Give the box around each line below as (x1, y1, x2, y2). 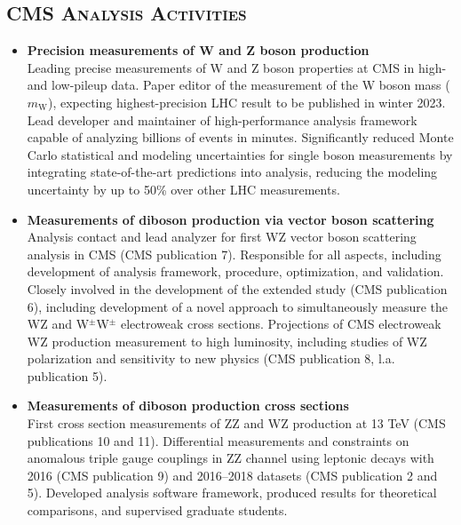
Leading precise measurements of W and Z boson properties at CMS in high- (27, 58, 447, 76)
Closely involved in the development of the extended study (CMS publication (27, 279, 448, 298)
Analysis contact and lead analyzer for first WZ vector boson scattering (27, 227, 417, 246)
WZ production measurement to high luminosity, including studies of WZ (27, 331, 427, 350)
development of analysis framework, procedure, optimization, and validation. (27, 262, 444, 281)
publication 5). (27, 366, 107, 385)
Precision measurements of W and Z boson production (27, 41, 370, 60)
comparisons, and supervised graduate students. (27, 501, 288, 520)
